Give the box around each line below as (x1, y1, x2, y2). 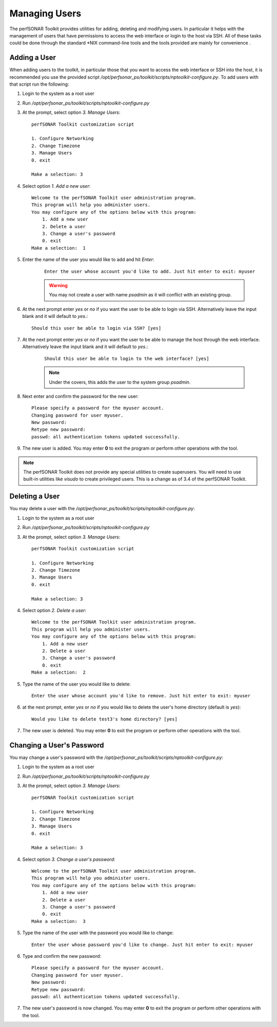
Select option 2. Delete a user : (22, 608, 87, 614)
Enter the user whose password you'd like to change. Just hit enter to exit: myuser (31, 941, 253, 948)
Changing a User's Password (9, 741, 104, 750)
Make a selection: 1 (31, 245, 86, 251)
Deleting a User (9, 492, 60, 501)
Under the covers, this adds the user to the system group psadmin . (49, 379, 191, 385)
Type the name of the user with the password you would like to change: (22, 930, 174, 936)
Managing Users (9, 8, 82, 19)
